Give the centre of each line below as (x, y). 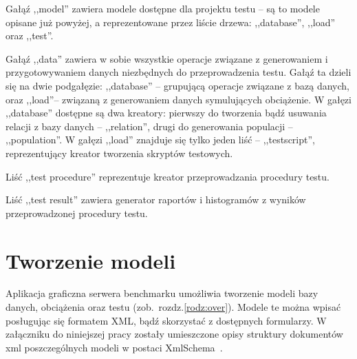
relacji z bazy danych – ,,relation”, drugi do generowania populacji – (149, 126)
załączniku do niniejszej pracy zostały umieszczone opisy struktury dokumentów (174, 334)
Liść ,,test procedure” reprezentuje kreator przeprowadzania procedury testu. (167, 176)
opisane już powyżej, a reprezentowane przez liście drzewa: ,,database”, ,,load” (171, 22)
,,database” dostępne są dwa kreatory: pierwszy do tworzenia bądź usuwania (166, 113)
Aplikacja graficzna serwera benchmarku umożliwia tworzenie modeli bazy (162, 293)
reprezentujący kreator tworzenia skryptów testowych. (119, 153)
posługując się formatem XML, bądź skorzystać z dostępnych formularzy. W (166, 320)
